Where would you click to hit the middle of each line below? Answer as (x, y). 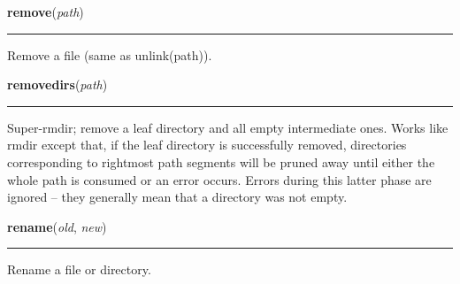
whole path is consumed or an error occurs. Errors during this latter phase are (219, 179)
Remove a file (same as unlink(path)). (110, 54)
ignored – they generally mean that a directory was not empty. (177, 197)
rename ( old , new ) (57, 226)
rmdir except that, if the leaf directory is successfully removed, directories (207, 145)
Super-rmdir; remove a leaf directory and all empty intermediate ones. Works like (228, 127)
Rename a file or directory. (79, 269)
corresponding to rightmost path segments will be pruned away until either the (221, 161)
